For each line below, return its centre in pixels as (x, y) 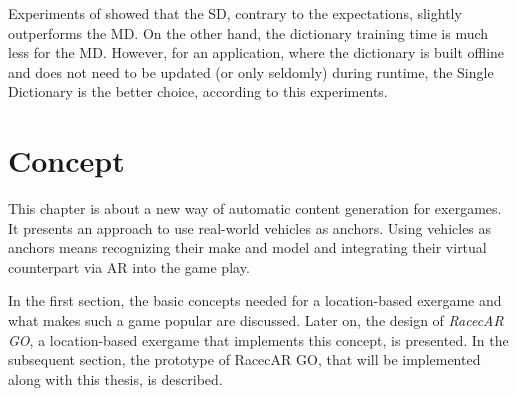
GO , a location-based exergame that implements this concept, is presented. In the (258, 339)
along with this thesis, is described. (115, 378)
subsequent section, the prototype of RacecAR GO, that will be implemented (244, 359)
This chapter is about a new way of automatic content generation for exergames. (255, 208)
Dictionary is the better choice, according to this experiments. (198, 91)
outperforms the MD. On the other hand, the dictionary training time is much (248, 32)
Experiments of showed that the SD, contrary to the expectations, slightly (235, 13)
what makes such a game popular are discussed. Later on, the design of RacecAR (256, 320)
